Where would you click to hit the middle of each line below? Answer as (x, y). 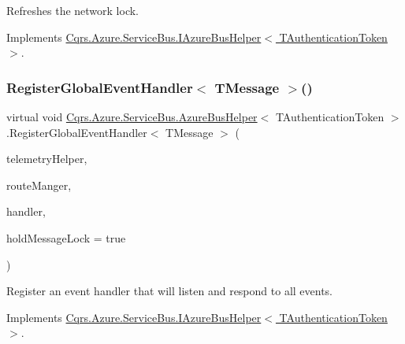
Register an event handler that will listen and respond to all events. (170, 291)
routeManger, (39, 185)
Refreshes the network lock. (73, 10)
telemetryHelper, (47, 159)
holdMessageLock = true (66, 237)
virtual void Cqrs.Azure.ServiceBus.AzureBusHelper (132, 117)
